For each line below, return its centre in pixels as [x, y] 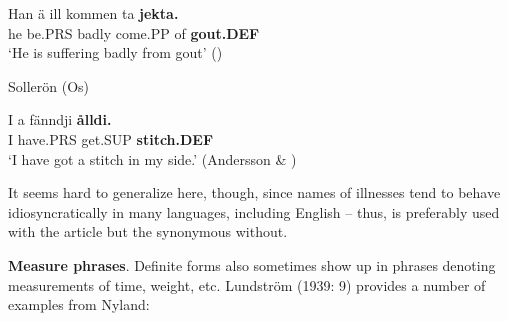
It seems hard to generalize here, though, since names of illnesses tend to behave [254, 192]
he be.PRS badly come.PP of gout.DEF [134, 32]
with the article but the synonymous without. [148, 231]
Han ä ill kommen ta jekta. [93, 13]
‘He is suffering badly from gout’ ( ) [115, 52]
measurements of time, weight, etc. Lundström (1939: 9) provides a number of [247, 284]
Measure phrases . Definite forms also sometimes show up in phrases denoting [252, 264]
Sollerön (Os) [49, 85]
